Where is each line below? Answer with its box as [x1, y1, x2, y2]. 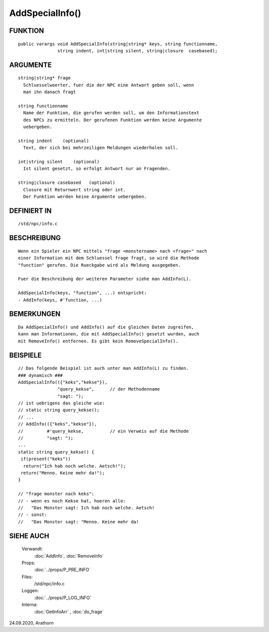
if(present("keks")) [20, 456, 71, 462]
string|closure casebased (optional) [18, 180, 116, 185]
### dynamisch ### [18, 372, 63, 378]
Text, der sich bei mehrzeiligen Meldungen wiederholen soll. [23, 145, 179, 151]
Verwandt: [21, 546, 43, 552]
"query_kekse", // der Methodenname [57, 386, 160, 392]
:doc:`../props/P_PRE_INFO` [34, 567, 91, 573]
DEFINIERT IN [9, 206, 52, 215]
